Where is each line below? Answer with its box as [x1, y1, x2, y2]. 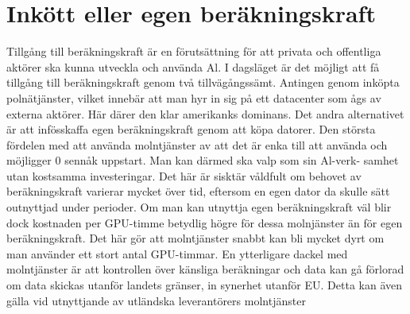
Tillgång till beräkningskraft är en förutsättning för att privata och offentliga [6, 43, 381, 60]
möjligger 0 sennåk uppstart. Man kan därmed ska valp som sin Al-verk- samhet [6, 152, 399, 169]
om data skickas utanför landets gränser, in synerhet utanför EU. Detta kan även [6, 277, 402, 293]
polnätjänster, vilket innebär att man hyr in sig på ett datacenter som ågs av [6, 89, 381, 106]
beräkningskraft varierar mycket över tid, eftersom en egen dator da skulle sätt [6, 183, 390, 200]
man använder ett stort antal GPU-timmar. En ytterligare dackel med [6, 245, 348, 262]
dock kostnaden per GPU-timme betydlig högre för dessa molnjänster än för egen [6, 214, 403, 231]
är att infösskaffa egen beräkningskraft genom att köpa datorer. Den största [6, 121, 376, 138]
